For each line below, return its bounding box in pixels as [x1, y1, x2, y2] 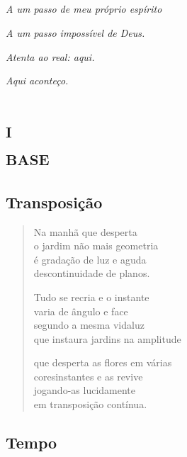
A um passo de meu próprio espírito [6, 1, 162, 16]
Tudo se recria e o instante [33, 289, 149, 304]
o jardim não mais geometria [33, 238, 159, 253]
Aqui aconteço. [6, 73, 69, 88]
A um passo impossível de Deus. [6, 25, 145, 40]
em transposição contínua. [33, 397, 147, 412]
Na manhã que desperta [33, 224, 137, 239]
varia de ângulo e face [33, 303, 128, 318]
